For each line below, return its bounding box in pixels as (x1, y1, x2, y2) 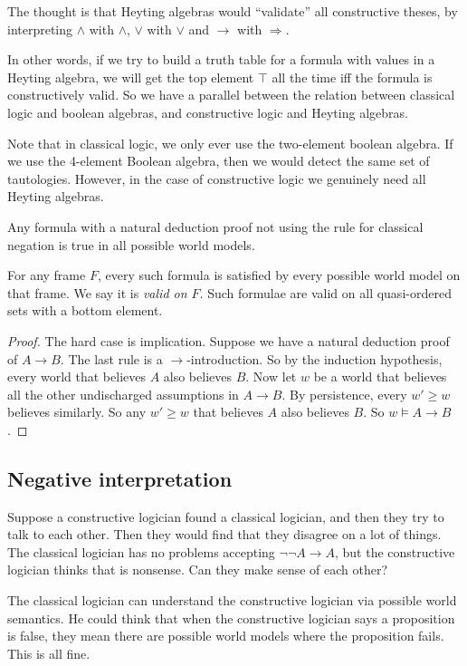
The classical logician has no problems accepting (7, 542, 275, 561)
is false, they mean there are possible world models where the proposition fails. (7, 626, 444, 645)
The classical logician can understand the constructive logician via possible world (7, 591, 457, 610)
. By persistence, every (281, 384, 407, 403)
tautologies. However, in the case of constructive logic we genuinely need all (7, 169, 426, 188)
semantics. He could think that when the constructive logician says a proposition (7, 608, 455, 627)
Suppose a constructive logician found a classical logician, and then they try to (7, 507, 444, 526)
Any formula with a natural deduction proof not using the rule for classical (7, 217, 424, 236)
